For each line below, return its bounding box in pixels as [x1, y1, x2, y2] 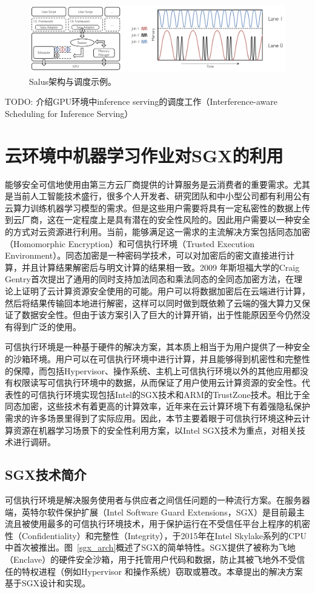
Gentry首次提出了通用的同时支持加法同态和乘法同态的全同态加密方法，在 [5, 273, 294, 285]
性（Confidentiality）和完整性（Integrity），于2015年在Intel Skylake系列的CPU [5, 529, 307, 542]
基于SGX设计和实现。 [5, 577, 91, 589]
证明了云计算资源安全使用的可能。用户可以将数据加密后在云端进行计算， [21, 285, 310, 297]
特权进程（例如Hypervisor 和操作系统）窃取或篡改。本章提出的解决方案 [21, 565, 303, 577]
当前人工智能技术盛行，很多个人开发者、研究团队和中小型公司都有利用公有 [13, 190, 310, 202]
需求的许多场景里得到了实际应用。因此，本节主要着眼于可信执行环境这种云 [5, 411, 302, 424]
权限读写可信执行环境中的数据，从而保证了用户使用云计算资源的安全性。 [13, 376, 302, 389]
